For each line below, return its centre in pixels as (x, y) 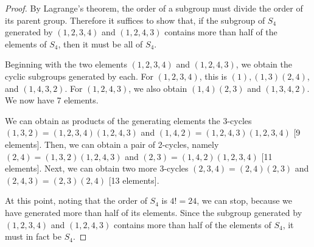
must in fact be (33, 236)
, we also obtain (158, 88)
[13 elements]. (134, 180)
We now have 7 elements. (52, 100)
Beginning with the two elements (66, 64)
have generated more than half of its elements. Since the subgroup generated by (154, 212)
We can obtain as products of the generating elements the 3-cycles (128, 120)
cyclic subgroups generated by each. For (79, 76)
